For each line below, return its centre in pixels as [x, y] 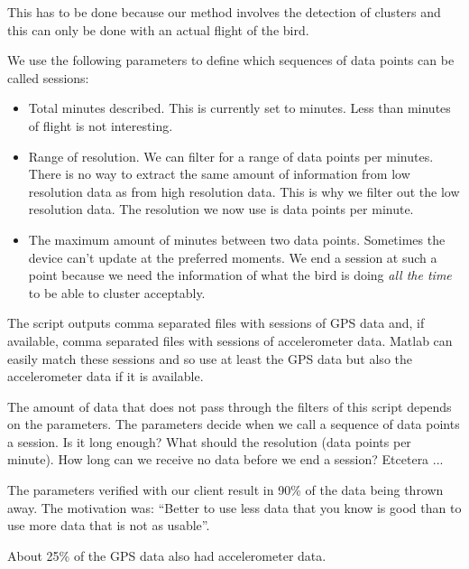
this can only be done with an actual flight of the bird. [158, 29]
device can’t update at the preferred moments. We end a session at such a [233, 257]
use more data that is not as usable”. [109, 525]
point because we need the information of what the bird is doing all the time [240, 275]
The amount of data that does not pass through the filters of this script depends [230, 406]
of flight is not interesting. [101, 125]
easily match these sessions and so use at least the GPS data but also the [210, 358]
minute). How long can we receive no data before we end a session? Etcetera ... [225, 459]
